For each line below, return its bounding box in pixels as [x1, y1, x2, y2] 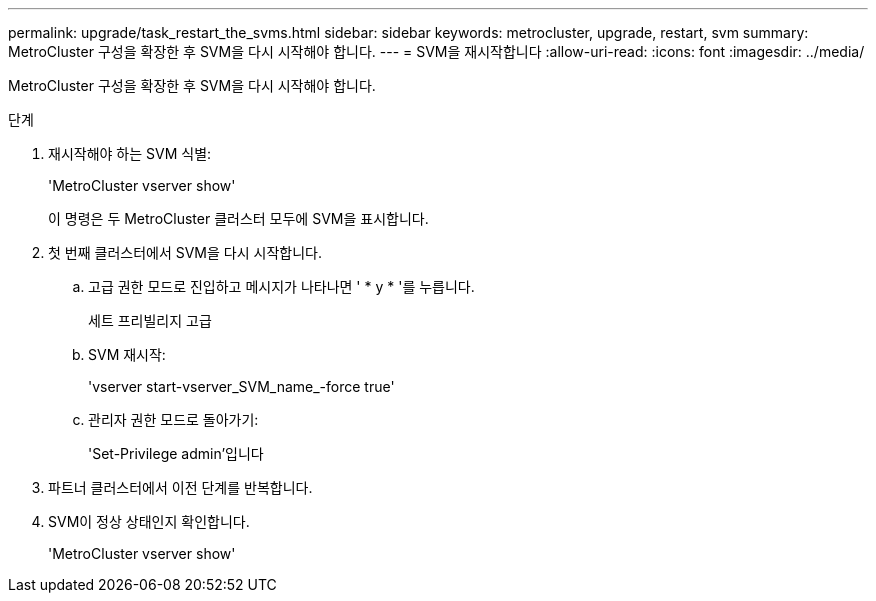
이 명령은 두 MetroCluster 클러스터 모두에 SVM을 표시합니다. [48, 210, 429, 227]
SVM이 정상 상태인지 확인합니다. [48, 513, 250, 530]
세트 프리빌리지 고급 [88, 312, 212, 329]
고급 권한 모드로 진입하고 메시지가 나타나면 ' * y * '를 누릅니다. [88, 278, 475, 295]
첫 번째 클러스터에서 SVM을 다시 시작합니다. [48, 244, 322, 261]
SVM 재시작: [88, 346, 166, 363]
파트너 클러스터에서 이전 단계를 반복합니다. [48, 479, 313, 496]
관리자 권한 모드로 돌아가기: [88, 411, 259, 428]
